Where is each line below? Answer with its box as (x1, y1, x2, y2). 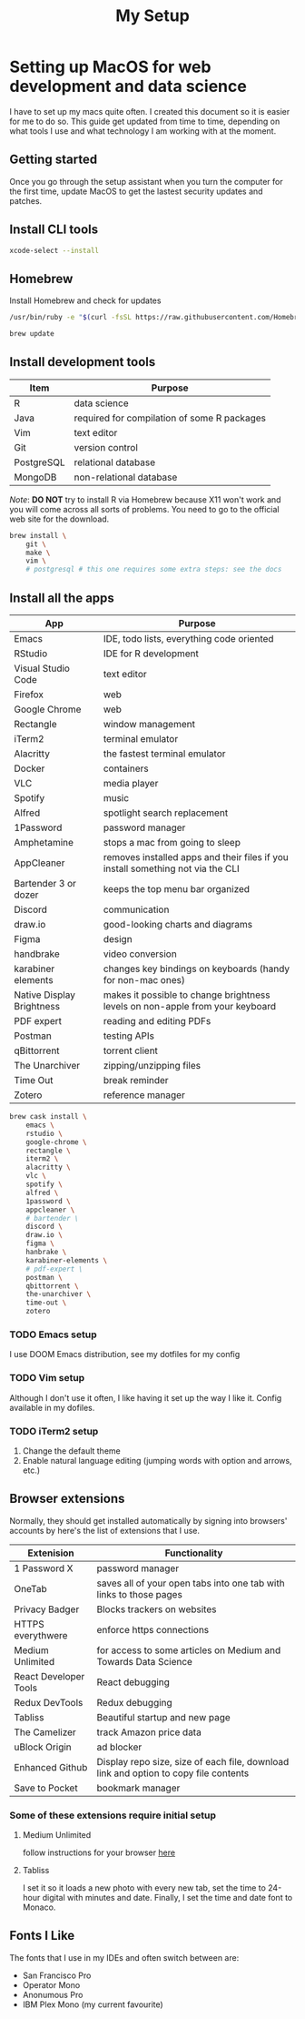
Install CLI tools (9, 222, 99, 238)
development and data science (9, 76, 247, 96)
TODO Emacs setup (9, 1328, 97, 1341)
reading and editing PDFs (103, 1015, 212, 1027)
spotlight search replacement (103, 807, 229, 819)
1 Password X (14, 1562, 74, 1575)
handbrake (14, 948, 61, 960)
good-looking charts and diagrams (103, 918, 253, 930)
